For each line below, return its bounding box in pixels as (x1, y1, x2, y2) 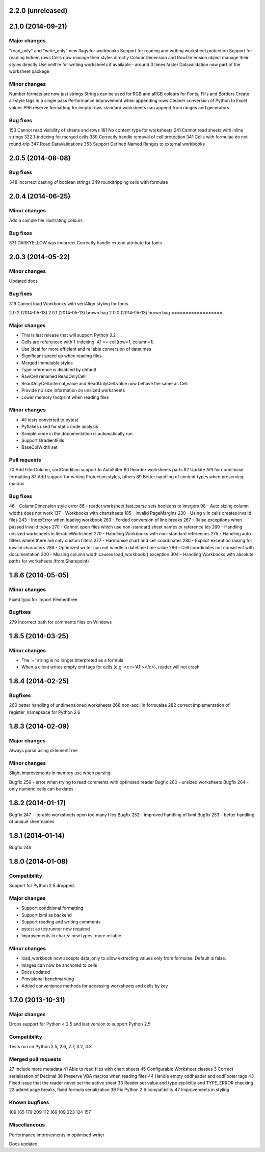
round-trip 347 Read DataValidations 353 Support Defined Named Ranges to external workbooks (9, 141, 205, 147)
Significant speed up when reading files (21, 353, 102, 359)
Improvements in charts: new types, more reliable (21, 933, 122, 939)
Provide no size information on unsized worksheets (21, 387, 125, 394)
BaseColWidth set (21, 444, 58, 450)
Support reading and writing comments (21, 919, 101, 925)
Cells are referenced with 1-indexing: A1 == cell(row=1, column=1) (21, 339, 154, 345)
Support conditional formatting (21, 905, 83, 911)
